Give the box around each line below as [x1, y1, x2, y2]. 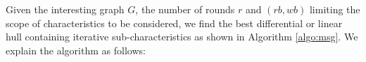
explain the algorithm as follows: [6, 42, 146, 57]
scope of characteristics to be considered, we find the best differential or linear [6, 15, 343, 30]
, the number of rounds [135, 2, 235, 16]
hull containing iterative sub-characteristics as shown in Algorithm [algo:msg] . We [6, 29, 358, 44]
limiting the [309, 2, 360, 16]
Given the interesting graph [6, 2, 125, 16]
